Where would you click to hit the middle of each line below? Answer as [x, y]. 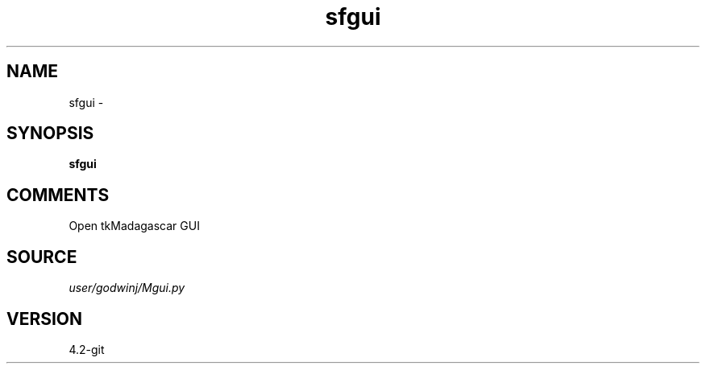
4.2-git [87, 349]
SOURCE [42, 257]
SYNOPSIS [50, 134]
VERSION [45, 319]
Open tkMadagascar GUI [134, 226]
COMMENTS [58, 195]
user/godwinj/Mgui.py [127, 288]
